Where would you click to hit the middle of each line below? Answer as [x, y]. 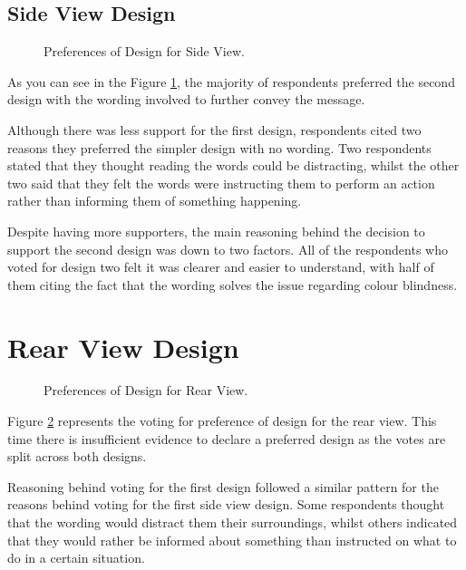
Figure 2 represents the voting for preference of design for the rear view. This [222, 421]
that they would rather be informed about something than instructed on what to [232, 540]
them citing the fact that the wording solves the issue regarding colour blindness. [233, 284]
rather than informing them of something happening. [155, 201]
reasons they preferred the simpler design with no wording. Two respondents [219, 147]
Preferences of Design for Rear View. [146, 390]
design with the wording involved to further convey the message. [186, 99]
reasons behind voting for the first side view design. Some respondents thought [226, 504]
